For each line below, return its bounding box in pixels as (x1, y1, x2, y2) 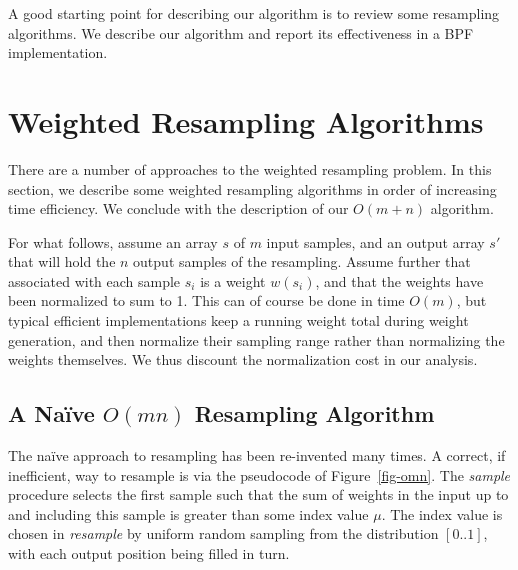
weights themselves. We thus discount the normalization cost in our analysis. (8, 349, 478, 370)
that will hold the (8, 251, 116, 272)
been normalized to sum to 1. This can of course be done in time (8, 290, 405, 311)
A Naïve (8, 398, 95, 429)
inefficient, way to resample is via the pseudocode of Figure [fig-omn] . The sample (8, 464, 511, 485)
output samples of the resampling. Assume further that (133, 251, 471, 272)
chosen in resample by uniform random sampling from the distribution (8, 523, 439, 544)
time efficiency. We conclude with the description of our (8, 198, 349, 219)
